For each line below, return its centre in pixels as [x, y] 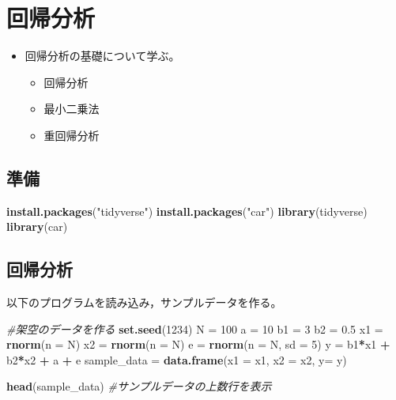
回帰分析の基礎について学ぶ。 [102, 56]
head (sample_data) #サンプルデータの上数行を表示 [139, 386]
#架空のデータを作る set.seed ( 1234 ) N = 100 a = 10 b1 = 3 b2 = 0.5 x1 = [195, 328]
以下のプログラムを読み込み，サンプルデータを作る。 [144, 302]
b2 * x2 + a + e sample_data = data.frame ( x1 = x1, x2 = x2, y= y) [177, 359]
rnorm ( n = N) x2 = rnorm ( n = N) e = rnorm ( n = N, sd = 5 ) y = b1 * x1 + [198, 344]
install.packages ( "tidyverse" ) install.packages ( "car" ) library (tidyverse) [187, 211]
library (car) [37, 226]
